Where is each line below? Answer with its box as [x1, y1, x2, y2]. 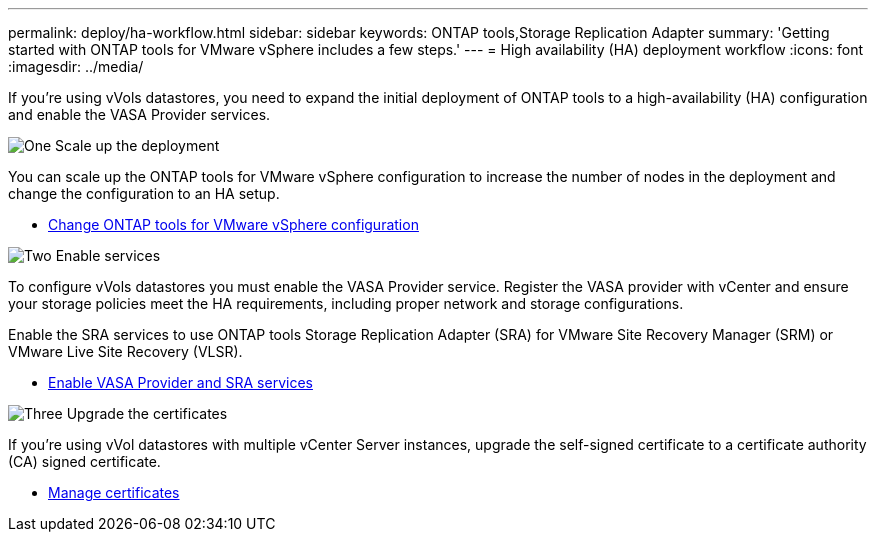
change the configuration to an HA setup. [8, 185, 280, 202]
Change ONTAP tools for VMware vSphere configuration [48, 216, 419, 233]
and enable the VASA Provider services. [8, 106, 271, 123]
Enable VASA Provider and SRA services [48, 374, 313, 391]
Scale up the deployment [55, 137, 220, 154]
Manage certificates [48, 484, 180, 501]
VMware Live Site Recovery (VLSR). [8, 343, 243, 360]
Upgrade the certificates [66, 405, 228, 422]
